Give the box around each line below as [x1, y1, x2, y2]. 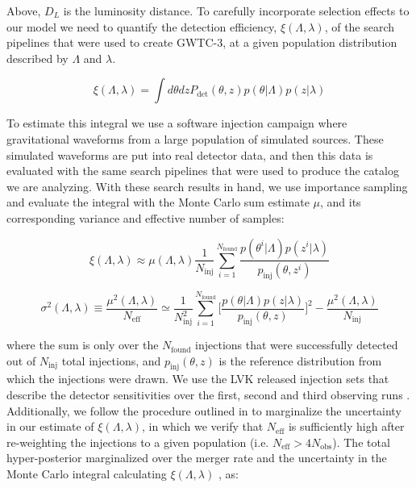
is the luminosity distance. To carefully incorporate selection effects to [63, 2, 410, 19]
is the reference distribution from [218, 352, 382, 369]
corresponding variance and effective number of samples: [6, 209, 285, 226]
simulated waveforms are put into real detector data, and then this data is [6, 146, 373, 163]
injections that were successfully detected [195, 336, 398, 353]
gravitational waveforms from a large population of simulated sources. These [6, 130, 384, 147]
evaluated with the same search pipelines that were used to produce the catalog [6, 162, 399, 179]
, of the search [324, 18, 395, 35]
